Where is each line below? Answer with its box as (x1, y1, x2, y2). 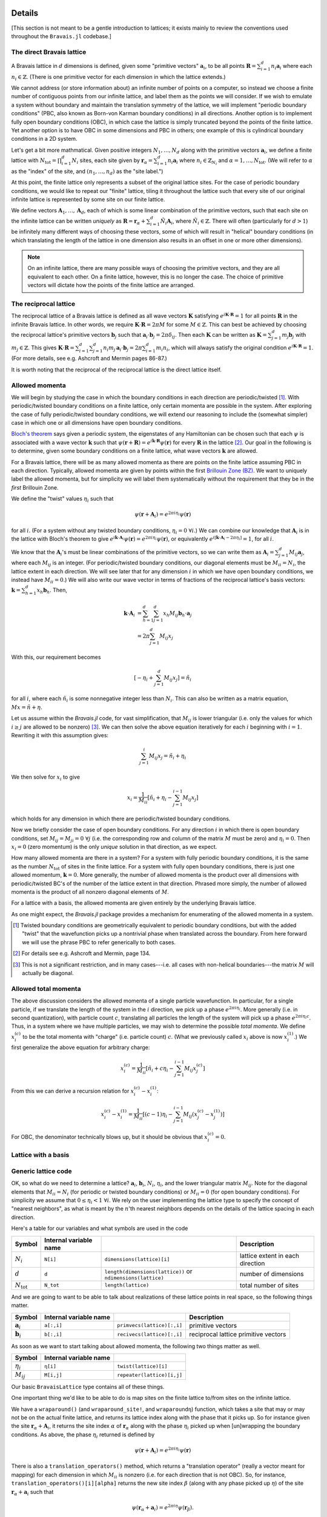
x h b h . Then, (36, 586, 68, 595)
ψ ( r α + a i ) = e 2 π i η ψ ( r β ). (131, 1503, 194, 1512)
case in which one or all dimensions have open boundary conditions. (11, 419, 183, 427)
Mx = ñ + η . (11, 703, 42, 711)
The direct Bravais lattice (11, 47, 87, 56)
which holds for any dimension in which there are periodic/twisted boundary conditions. (11, 815, 231, 822)
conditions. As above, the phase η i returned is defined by (11, 1431, 155, 1439)
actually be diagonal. (22, 970, 74, 977)
